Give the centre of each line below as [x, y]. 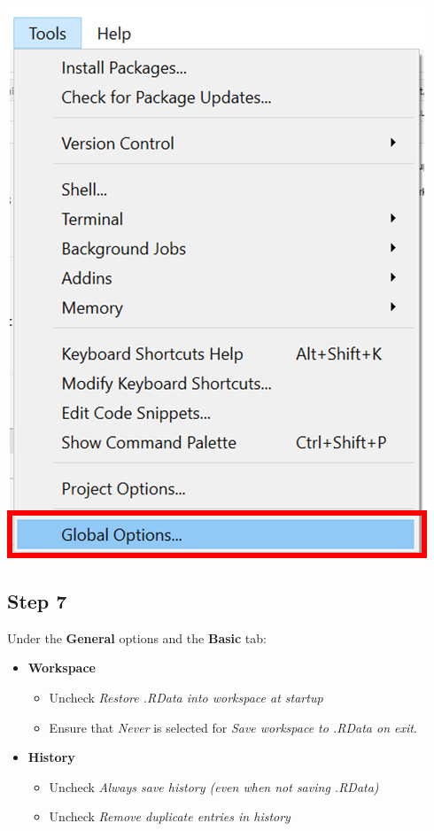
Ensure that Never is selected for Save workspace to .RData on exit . [233, 727]
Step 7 [37, 600]
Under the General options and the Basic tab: [137, 637]
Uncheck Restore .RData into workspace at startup [186, 697]
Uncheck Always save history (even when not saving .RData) [214, 786]
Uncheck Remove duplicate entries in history [170, 816]
